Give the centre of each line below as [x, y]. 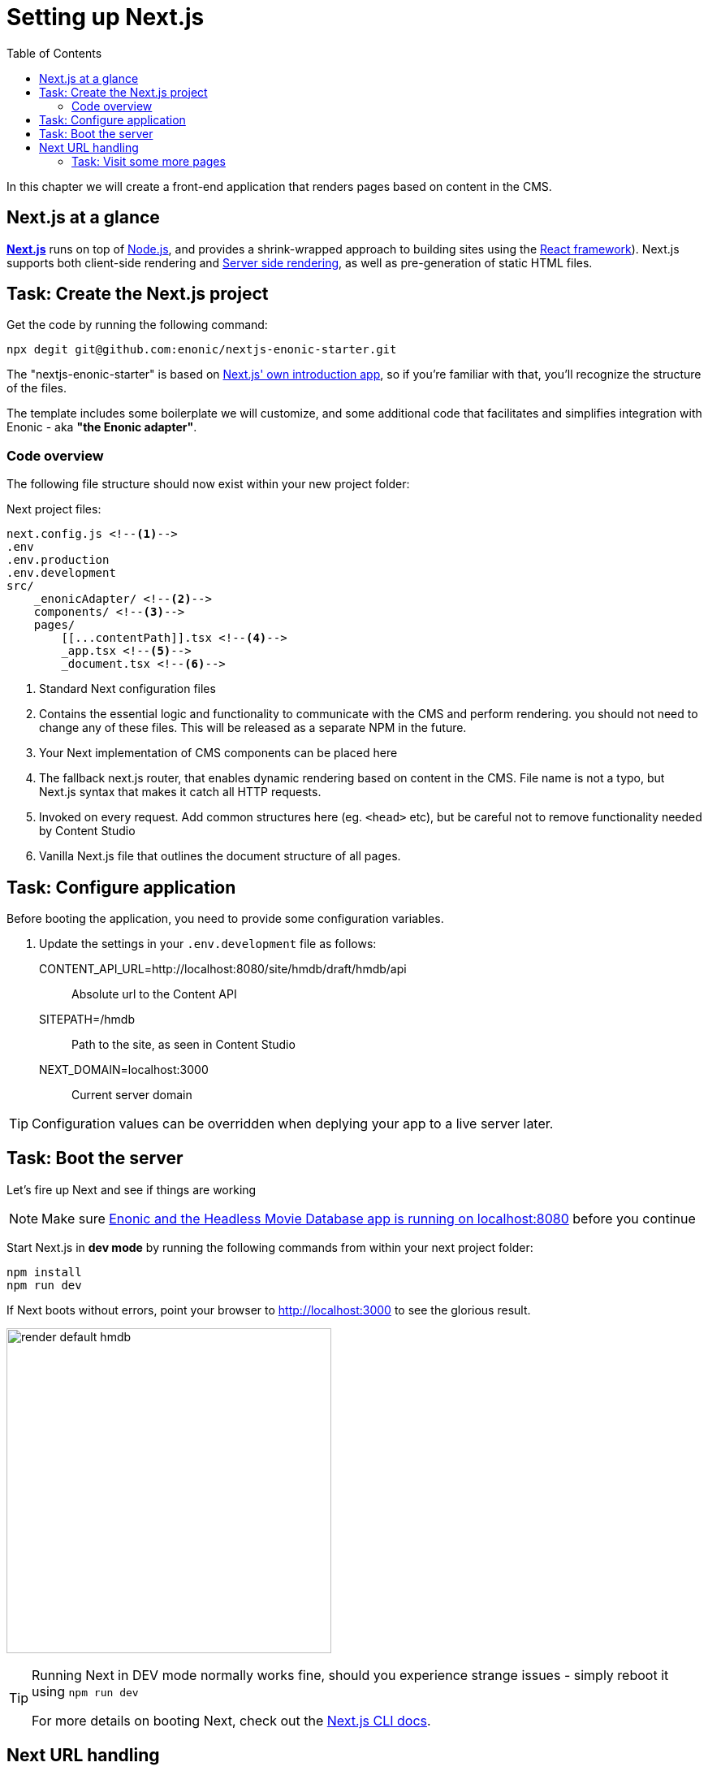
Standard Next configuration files [127, 689]
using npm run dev [85, 1691]
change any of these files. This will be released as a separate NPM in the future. [253, 728]
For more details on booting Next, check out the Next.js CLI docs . [231, 1720]
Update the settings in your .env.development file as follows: [208, 944]
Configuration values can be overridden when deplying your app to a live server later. [293, 1124]
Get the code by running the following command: [137, 325]
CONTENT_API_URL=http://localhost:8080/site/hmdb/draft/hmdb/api [223, 969]
